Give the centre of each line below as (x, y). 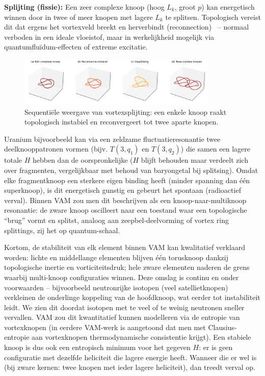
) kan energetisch (228, 7)
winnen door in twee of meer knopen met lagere (78, 17)
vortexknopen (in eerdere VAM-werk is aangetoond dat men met (105, 327)
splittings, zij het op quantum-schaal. (62, 230)
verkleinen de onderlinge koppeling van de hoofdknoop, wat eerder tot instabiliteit (132, 297)
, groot (185, 7)
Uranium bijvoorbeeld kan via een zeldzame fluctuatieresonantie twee (112, 139)
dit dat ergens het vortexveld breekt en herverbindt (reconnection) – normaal (127, 27)
